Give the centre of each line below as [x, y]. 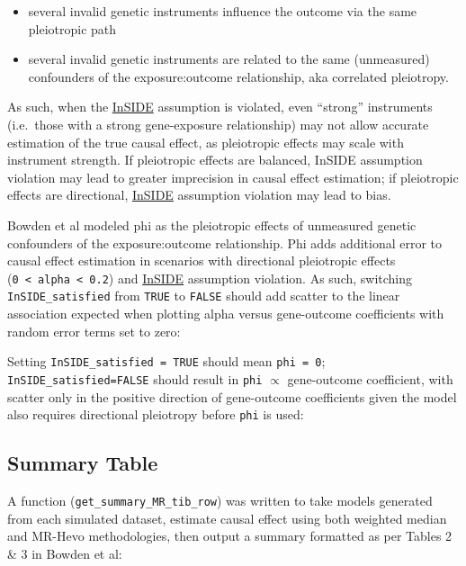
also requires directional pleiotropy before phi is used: [156, 414]
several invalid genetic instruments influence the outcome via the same [223, 11]
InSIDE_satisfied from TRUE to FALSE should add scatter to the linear [204, 296]
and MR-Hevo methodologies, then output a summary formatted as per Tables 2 [230, 536]
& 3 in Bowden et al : [65, 553]
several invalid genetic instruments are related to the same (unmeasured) [229, 59]
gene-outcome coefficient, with [370, 378]
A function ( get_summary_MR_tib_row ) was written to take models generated [220, 500]
